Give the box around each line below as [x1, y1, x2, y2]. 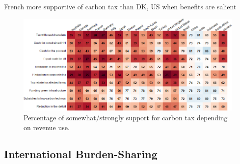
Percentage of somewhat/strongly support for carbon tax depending [24, 112, 228, 123]
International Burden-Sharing [4, 146, 158, 161]
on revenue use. [24, 122, 70, 132]
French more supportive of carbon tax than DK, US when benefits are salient [4, 1, 237, 11]
